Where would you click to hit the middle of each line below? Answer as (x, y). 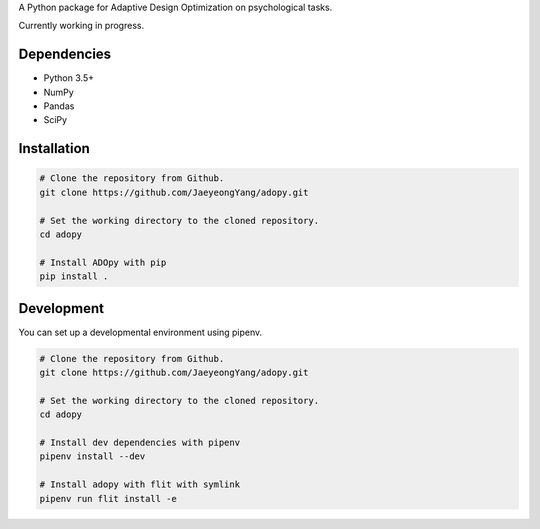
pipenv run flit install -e (108, 498)
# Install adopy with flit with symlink (139, 484)
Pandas (59, 106)
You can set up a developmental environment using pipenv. (140, 332)
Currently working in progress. (81, 26)
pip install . (74, 276)
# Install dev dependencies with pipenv (139, 443)
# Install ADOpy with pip (103, 262)
